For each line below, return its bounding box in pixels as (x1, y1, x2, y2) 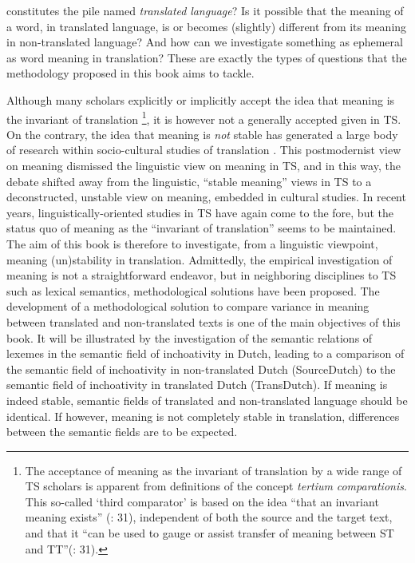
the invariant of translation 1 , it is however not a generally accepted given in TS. (6, 108, 401, 127)
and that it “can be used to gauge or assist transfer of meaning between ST (25, 525, 394, 541)
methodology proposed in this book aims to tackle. (6, 65, 255, 81)
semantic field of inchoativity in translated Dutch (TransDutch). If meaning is (6, 376, 388, 393)
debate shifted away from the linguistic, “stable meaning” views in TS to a (6, 172, 372, 189)
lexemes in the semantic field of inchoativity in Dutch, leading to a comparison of (6, 345, 405, 362)
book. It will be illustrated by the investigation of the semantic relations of (6, 329, 373, 346)
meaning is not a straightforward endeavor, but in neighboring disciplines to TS (6, 267, 397, 283)
